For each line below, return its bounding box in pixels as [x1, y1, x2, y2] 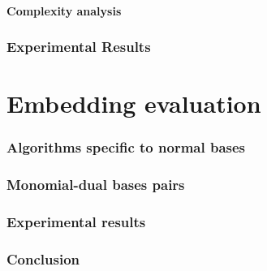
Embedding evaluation [6, 87, 261, 120]
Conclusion [6, 248, 80, 269]
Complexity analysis [6, 2, 122, 19]
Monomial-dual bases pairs [6, 174, 185, 195]
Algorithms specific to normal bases [6, 137, 246, 157]
